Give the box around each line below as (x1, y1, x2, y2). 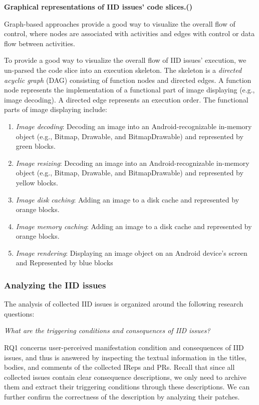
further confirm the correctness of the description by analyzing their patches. (4, 391, 240, 402)
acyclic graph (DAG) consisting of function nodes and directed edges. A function (4, 74, 251, 85)
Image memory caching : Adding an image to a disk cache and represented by (16, 221, 252, 231)
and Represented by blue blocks (16, 257, 113, 268)
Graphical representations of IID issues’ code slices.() (4, 2, 192, 12)
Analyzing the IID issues (4, 278, 106, 291)
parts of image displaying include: (4, 104, 107, 115)
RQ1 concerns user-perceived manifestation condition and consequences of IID (4, 342, 244, 353)
